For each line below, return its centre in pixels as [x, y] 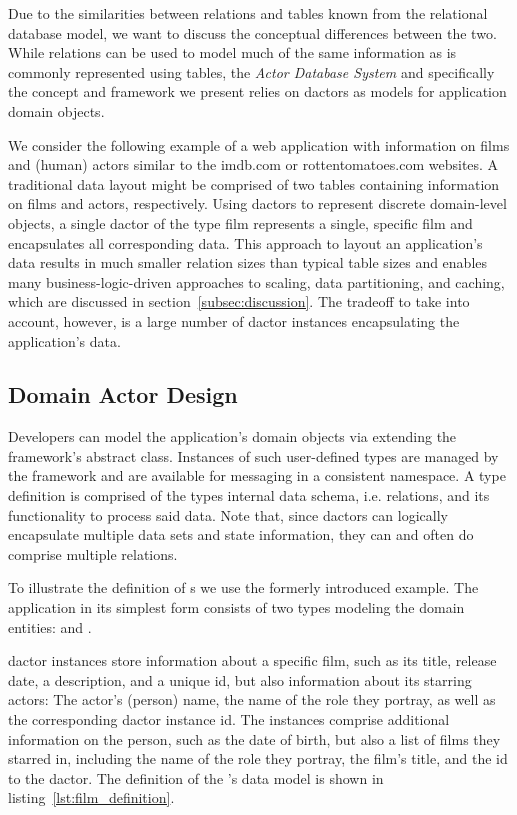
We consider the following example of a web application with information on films [259, 144]
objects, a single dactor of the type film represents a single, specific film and [240, 222]
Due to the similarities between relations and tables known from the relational [248, 13]
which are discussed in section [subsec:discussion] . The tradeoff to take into [239, 301]
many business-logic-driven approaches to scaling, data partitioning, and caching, [256, 281]
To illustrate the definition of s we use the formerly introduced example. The [243, 587]
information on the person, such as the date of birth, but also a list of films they [254, 738]
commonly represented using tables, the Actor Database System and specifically [251, 71]
